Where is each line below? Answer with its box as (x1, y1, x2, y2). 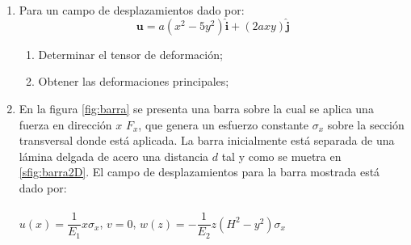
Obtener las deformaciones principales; (38, 73, 229, 90)
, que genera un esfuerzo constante (138, 116, 308, 133)
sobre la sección (327, 116, 405, 133)
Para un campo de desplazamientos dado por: (19, 2, 245, 18)
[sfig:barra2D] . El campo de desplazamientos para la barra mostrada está (19, 163, 380, 180)
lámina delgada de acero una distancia (19, 147, 209, 164)
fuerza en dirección (19, 116, 112, 133)
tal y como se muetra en (221, 147, 342, 164)
